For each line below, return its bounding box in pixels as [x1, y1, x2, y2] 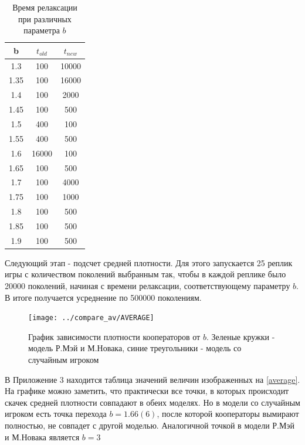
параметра [23, 24, 60, 36]
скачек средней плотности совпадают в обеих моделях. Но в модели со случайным [5, 396, 300, 408]
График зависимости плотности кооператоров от [28, 330, 201, 342]
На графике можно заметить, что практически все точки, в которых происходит [5, 385, 289, 397]
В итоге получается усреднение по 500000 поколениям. [5, 291, 202, 303]
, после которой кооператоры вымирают [157, 407, 299, 420]
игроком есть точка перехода [5, 407, 107, 420]
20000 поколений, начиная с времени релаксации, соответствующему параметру [5, 280, 290, 292]
